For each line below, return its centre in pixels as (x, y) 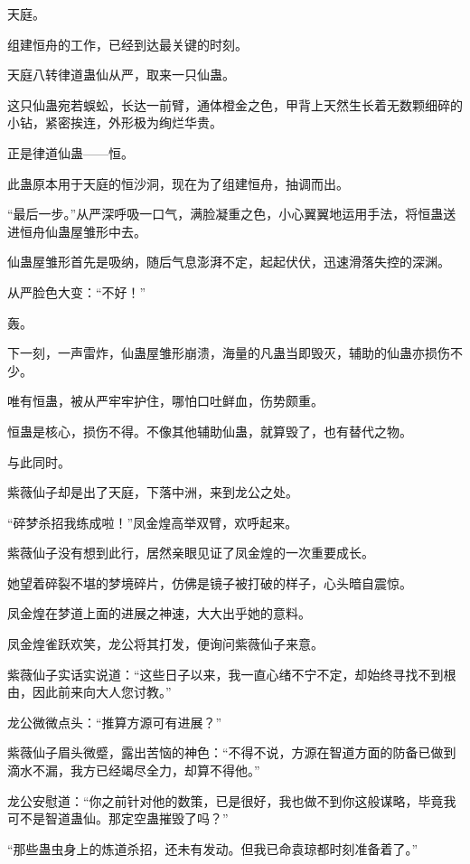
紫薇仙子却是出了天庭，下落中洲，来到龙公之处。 (153, 492)
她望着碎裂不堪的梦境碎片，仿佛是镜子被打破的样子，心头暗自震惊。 (210, 582)
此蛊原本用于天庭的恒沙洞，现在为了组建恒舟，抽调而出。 (178, 183)
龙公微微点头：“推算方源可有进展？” (115, 722)
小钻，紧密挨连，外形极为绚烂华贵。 (115, 122)
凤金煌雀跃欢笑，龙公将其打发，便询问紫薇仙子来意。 (165, 644)
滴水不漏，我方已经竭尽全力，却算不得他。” (134, 770)
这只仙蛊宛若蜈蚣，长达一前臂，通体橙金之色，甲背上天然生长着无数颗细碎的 (235, 104)
